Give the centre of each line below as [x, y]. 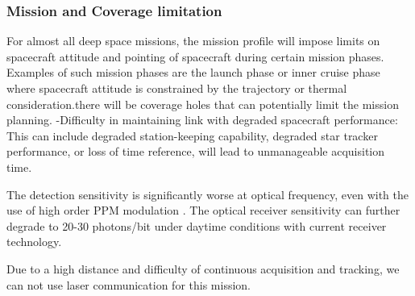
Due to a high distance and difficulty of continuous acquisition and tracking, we [203, 268]
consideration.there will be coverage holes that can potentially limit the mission [203, 104]
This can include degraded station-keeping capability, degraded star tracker [192, 135]
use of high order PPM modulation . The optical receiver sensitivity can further [203, 210]
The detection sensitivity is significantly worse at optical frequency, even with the [207, 194]
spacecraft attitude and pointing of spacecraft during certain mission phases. [195, 56]
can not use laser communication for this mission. [129, 284]
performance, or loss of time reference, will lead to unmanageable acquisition [196, 151]
